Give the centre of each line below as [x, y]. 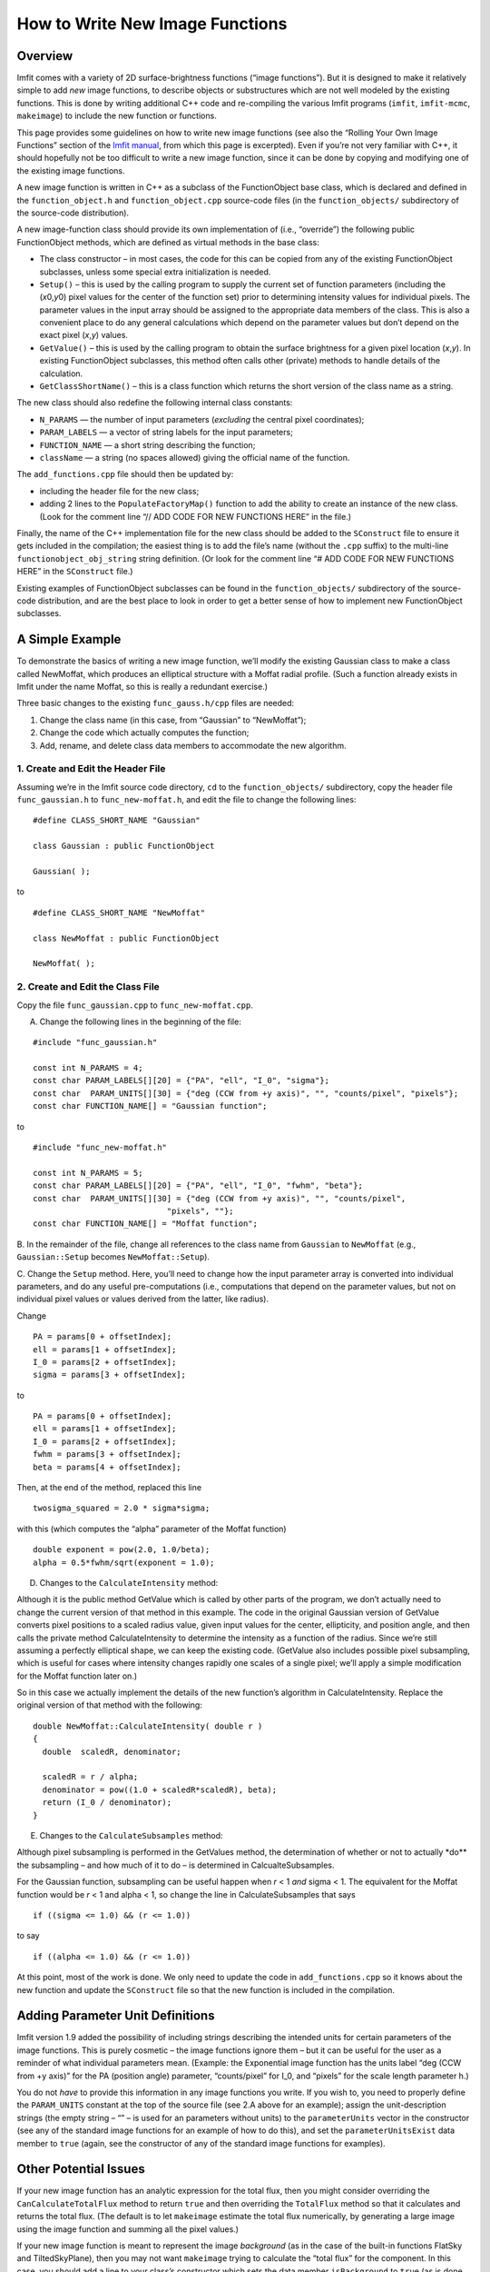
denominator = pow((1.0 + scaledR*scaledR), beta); [159, 1789]
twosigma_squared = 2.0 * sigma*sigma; [122, 1508]
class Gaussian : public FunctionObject [124, 846]
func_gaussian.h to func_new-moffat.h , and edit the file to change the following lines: [186, 800]
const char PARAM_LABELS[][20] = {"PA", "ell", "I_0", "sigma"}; [181, 1081]
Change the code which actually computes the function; [144, 732]
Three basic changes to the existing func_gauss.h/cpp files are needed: [156, 703]
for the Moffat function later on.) [77, 1676]
